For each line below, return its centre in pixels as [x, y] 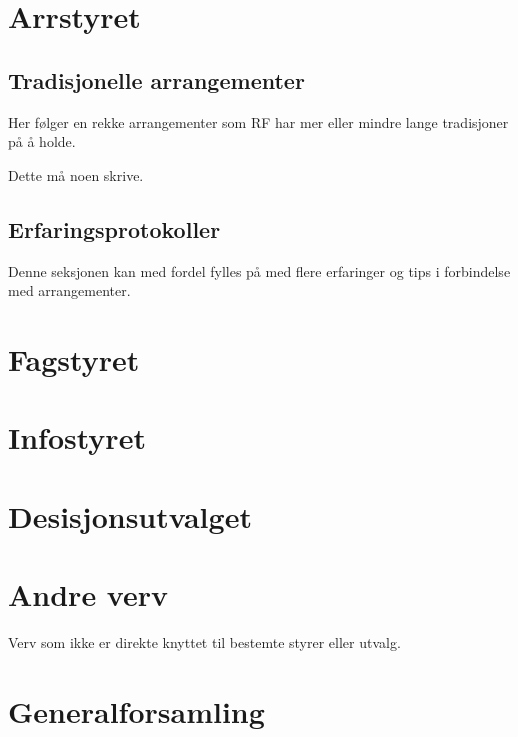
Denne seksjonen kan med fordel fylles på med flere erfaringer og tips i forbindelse [259, 270]
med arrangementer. [69, 290]
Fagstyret [74, 358]
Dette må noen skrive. [76, 174]
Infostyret [77, 437]
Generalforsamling [136, 710]
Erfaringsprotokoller [114, 228]
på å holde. [42, 141]
